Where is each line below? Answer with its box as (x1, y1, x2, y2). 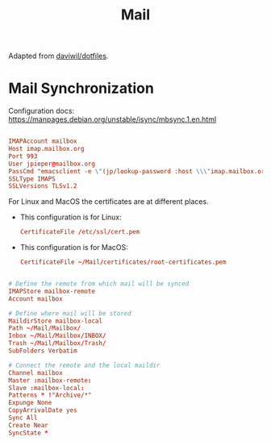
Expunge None (8, 399, 52, 407)
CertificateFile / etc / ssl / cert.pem (19, 228, 140, 236)
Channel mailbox (8, 368, 63, 376)
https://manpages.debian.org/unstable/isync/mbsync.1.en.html (8, 114, 217, 124)
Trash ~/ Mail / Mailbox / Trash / (8, 339, 106, 347)
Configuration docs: (8, 106, 75, 116)
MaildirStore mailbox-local (8, 317, 103, 325)
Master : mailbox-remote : (8, 376, 92, 385)
